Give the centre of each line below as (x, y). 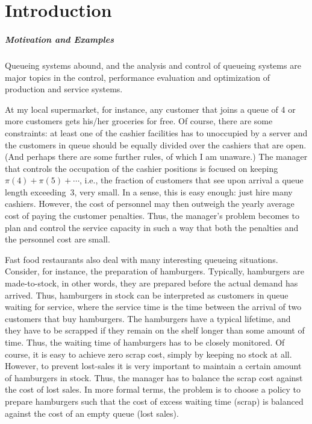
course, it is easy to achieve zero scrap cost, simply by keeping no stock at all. (148, 354)
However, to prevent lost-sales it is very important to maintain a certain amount (153, 366)
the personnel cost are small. (58, 239)
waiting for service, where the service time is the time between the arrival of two (153, 307)
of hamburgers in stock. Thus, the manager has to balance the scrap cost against (154, 377)
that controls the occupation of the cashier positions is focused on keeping (142, 168)
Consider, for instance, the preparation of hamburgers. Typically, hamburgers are (154, 271)
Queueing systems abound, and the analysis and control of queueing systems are (153, 65)
